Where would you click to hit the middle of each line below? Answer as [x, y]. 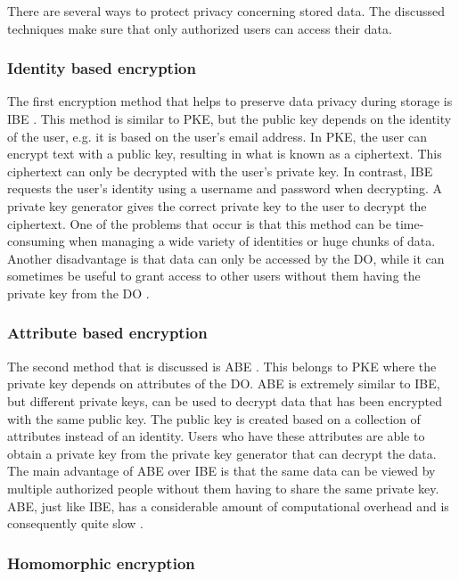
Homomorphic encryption [101, 563]
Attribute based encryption [107, 333]
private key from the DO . [78, 293]
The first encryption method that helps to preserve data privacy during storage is [230, 101]
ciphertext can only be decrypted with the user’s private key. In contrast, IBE [220, 171]
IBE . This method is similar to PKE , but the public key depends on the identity [229, 118]
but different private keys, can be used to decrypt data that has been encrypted [225, 400]
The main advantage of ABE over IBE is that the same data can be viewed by [221, 471]
